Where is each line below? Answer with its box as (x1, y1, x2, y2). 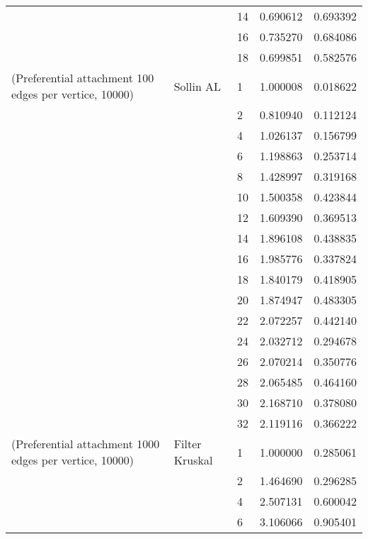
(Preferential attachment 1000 (11, 435, 160, 452)
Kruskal (173, 452, 213, 468)
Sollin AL (173, 77, 222, 94)
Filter (173, 435, 202, 452)
